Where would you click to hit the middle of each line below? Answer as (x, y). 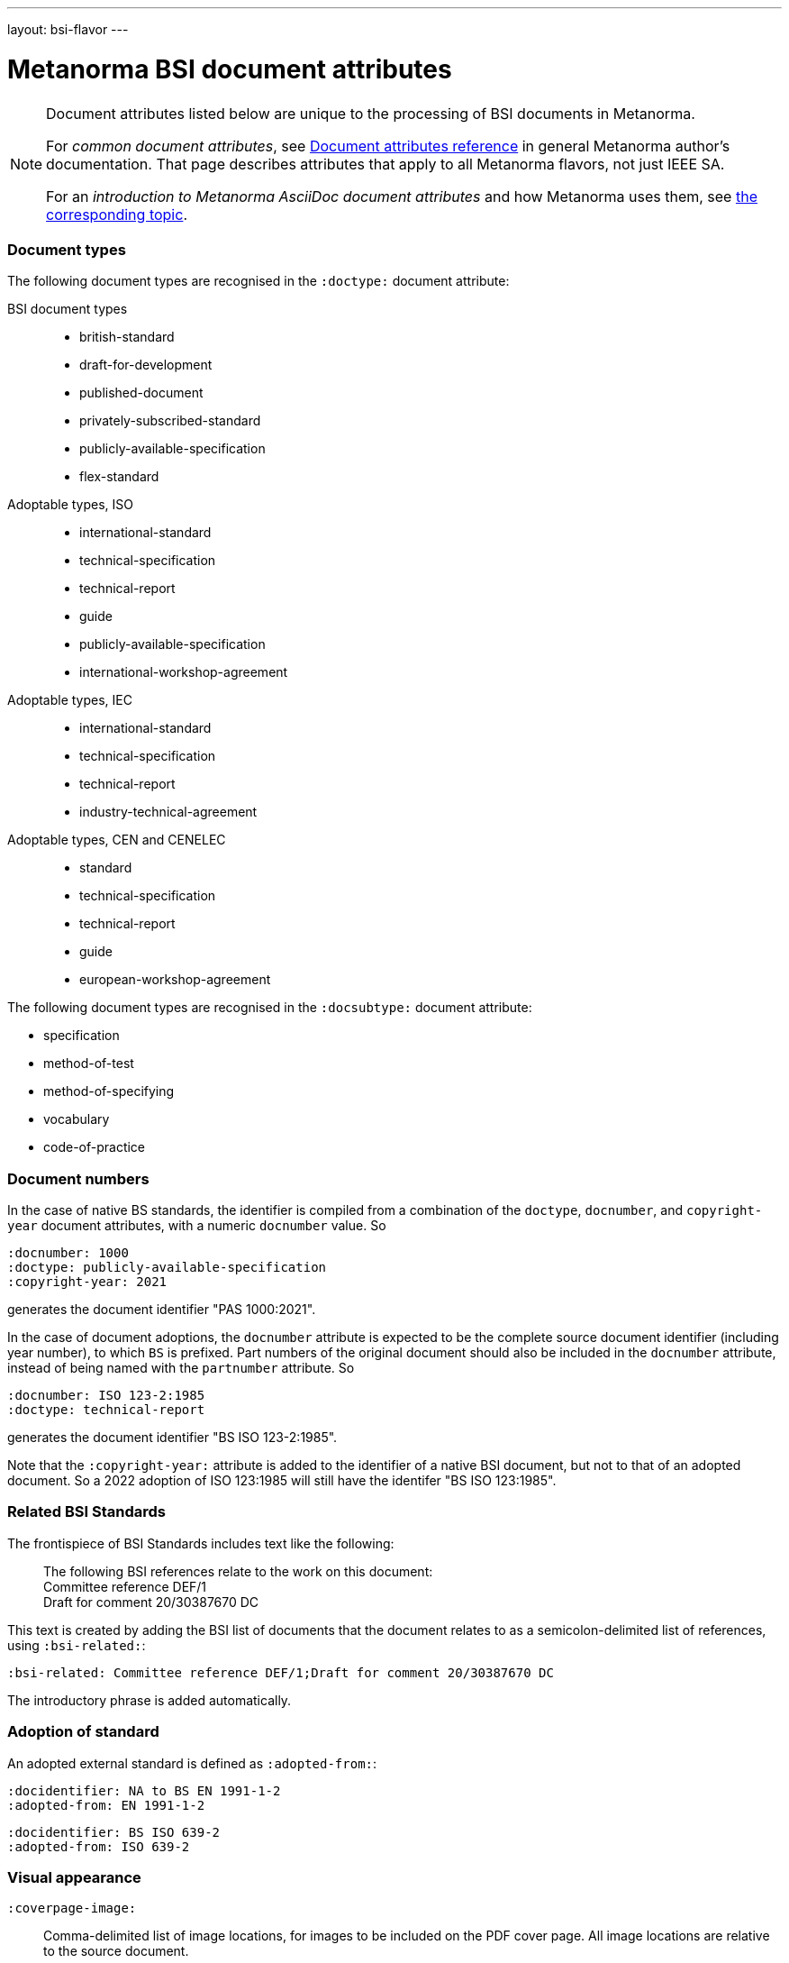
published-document (141, 393)
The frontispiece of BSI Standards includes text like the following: (201, 1543)
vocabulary (77, 1119)
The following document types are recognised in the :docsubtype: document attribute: (270, 1008)
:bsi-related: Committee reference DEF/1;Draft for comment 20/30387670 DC (281, 1672)
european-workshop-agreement (175, 980)
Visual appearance (74, 1877)
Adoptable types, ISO (71, 505)
